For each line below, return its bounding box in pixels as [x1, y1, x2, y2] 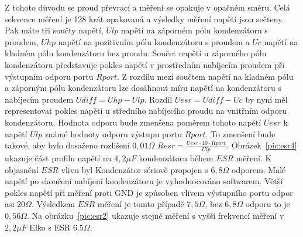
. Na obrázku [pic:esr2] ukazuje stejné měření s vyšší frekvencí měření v [27, 209, 284, 221]
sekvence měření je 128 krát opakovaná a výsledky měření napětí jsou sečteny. [5, 12, 284, 25]
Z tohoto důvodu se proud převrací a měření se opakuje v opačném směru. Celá [5, 1, 290, 13]
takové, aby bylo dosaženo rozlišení [5, 139, 130, 151]
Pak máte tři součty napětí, [5, 24, 104, 36]
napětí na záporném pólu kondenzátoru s [120, 24, 268, 36]
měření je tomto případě [97, 198, 184, 210]
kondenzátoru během [139, 151, 214, 164]
